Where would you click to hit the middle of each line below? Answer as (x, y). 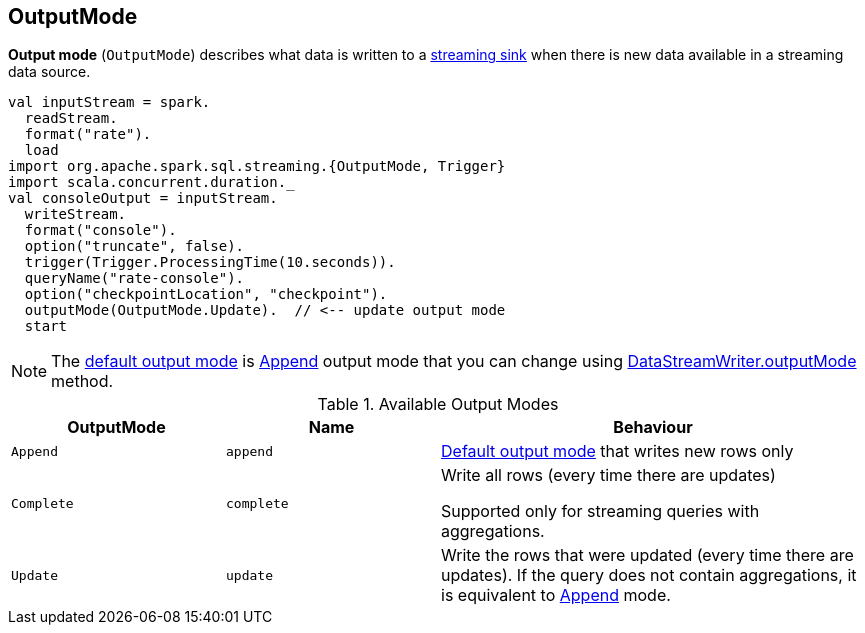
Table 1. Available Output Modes (438, 404)
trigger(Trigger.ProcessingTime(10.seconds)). (210, 262)
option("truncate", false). (134, 246)
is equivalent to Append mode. (556, 595)
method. (82, 381)
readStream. (71, 118)
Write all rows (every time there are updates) (608, 475)
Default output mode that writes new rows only (617, 451)
